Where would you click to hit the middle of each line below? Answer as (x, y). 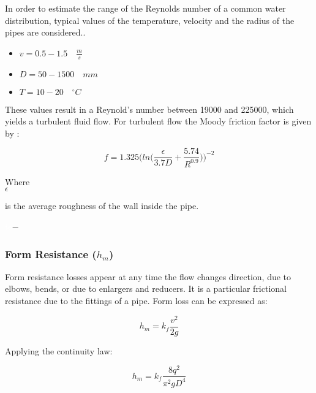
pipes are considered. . (45, 32)
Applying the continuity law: (59, 350)
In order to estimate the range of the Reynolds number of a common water (145, 8)
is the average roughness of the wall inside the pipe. (102, 206)
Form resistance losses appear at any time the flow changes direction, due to (148, 276)
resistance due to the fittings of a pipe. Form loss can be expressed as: (136, 300)
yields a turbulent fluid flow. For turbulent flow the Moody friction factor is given (158, 121)
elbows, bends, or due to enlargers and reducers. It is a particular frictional (146, 288)
